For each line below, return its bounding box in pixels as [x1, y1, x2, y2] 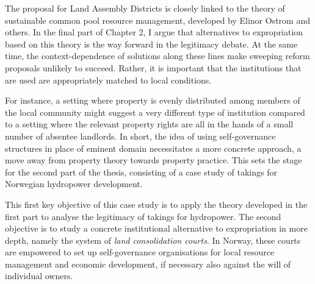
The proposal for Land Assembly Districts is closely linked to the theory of [5, 2, 285, 14]
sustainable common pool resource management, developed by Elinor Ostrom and [5, 13, 310, 26]
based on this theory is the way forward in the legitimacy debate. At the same [5, 37, 298, 50]
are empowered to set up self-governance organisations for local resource [5, 246, 275, 258]
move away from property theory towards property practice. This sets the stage [5, 154, 302, 166]
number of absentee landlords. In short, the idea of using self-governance [5, 129, 276, 142]
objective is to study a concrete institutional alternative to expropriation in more [5, 222, 308, 235]
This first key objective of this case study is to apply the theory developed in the [5, 197, 308, 210]
